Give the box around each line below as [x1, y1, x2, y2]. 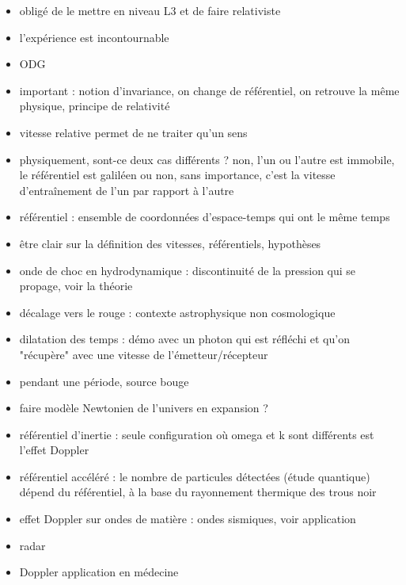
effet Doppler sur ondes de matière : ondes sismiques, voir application [19, 510, 356, 527]
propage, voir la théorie [19, 277, 133, 294]
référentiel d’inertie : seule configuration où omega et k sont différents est [19, 426, 374, 442]
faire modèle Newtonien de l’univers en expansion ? [19, 400, 268, 416]
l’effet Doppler [19, 442, 89, 458]
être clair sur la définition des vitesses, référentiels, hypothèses [19, 235, 321, 251]
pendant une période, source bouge [19, 373, 189, 389]
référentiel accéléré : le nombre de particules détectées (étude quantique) [19, 468, 370, 484]
